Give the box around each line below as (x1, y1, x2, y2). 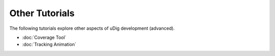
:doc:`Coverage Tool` (22, 34, 67, 40)
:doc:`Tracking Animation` (22, 41, 76, 47)
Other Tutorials (9, 8, 75, 19)
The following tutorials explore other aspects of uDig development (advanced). (9, 25, 175, 31)
